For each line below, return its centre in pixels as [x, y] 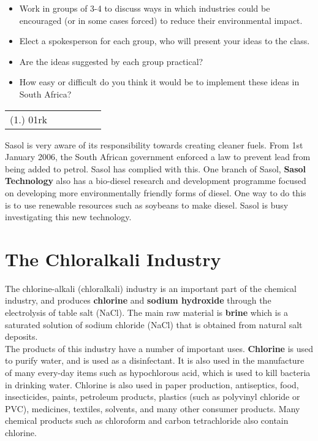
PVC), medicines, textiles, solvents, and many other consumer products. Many [153, 408]
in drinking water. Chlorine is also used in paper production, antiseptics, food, [152, 384]
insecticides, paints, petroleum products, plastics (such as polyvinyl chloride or [153, 397]
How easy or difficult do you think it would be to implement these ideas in [159, 82]
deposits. [21, 336]
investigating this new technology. [68, 217]
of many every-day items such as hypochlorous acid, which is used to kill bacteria [158, 372]
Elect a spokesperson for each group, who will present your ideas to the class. [165, 41]
